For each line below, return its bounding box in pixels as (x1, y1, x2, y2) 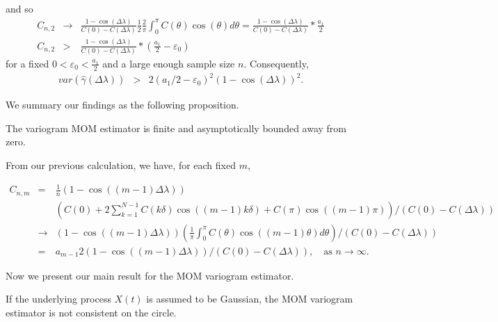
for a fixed (6, 56, 49, 70)
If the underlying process (6, 291, 111, 306)
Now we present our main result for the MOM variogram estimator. (6, 268, 294, 282)
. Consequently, (243, 56, 309, 70)
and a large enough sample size (102, 56, 235, 70)
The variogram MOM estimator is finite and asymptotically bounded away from (6, 120, 347, 135)
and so (6, 1, 33, 15)
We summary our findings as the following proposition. (6, 97, 239, 112)
